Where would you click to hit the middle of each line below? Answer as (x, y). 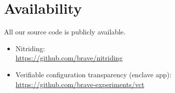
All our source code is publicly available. (65, 32)
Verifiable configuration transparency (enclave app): (93, 74)
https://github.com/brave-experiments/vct (80, 84)
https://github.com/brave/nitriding (69, 58)
